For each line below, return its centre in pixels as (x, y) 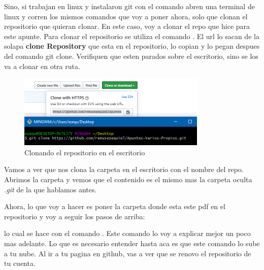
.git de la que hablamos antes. (51, 189)
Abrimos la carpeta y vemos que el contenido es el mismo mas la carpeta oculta (128, 179)
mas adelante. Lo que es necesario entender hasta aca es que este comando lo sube (132, 243)
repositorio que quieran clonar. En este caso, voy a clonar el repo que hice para (127, 26)
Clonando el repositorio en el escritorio (85, 152)
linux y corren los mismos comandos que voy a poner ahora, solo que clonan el (126, 16)
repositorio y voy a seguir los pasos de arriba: (75, 216)
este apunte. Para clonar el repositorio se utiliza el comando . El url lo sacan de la (132, 36)
